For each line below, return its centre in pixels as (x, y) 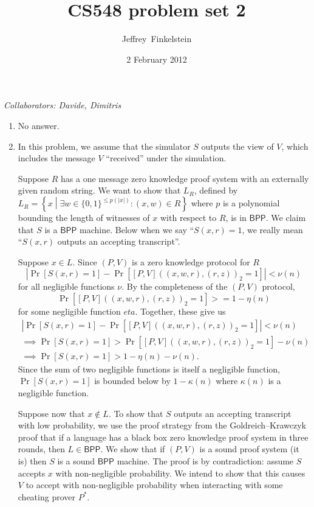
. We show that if (133, 449)
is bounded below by (132, 381)
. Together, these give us (180, 311)
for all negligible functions (66, 286)
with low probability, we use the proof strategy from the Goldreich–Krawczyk (162, 425)
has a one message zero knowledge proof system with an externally (185, 178)
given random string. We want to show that (99, 190)
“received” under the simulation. (166, 158)
